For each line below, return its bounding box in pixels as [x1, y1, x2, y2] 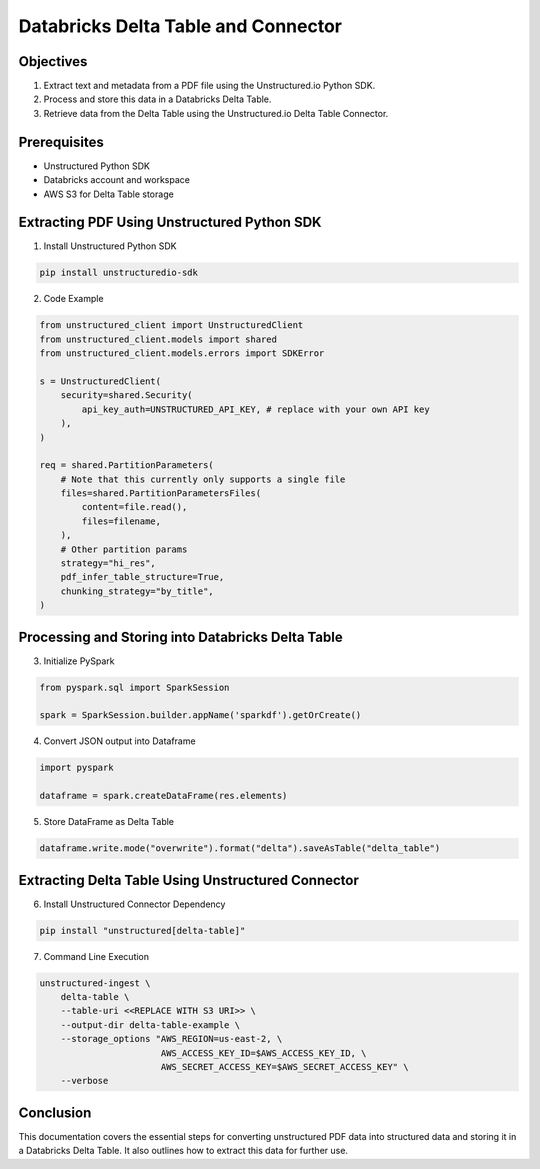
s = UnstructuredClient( [39, 375, 162, 387]
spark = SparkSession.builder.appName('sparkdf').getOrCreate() [39, 710, 362, 721]
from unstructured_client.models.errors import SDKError [39, 348, 325, 359]
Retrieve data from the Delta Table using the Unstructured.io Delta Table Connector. [43, 107, 389, 119]
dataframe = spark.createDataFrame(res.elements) [39, 790, 288, 802]
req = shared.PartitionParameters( [39, 460, 214, 471]
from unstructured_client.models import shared [39, 333, 277, 345]
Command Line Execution [43, 950, 150, 962]
